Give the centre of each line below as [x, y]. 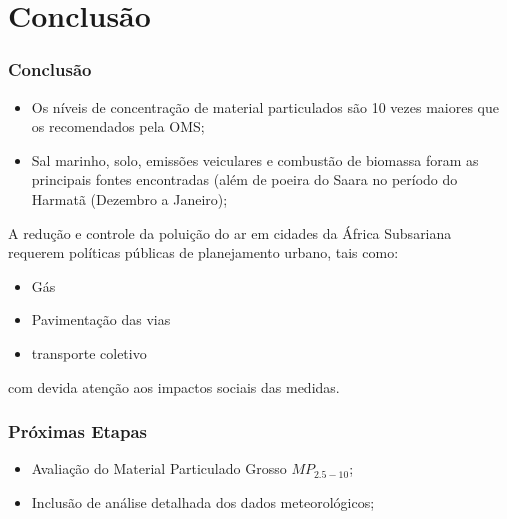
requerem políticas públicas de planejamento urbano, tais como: [203, 252]
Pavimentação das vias [101, 319]
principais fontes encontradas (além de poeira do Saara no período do [244, 179]
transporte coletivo [89, 352]
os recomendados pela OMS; [118, 126]
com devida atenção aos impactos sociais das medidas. [174, 386]
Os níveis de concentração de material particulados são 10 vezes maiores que [265, 106]
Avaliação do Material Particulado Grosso [159, 468]
